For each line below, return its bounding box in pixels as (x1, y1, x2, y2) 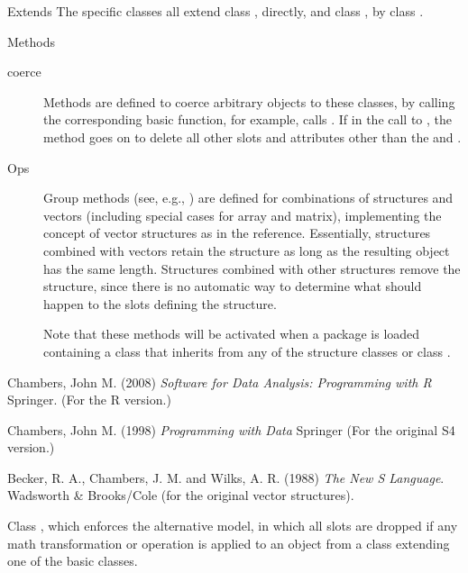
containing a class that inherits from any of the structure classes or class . (43, 341, 451, 360)
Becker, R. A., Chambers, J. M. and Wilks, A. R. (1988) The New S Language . (7, 468, 445, 487)
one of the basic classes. (7, 551, 138, 570)
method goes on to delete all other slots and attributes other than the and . (43, 127, 462, 146)
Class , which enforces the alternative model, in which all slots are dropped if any (7, 516, 458, 535)
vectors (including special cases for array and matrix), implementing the (43, 205, 442, 224)
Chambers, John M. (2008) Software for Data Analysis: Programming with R (7, 372, 432, 391)
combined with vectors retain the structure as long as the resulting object (43, 241, 450, 259)
